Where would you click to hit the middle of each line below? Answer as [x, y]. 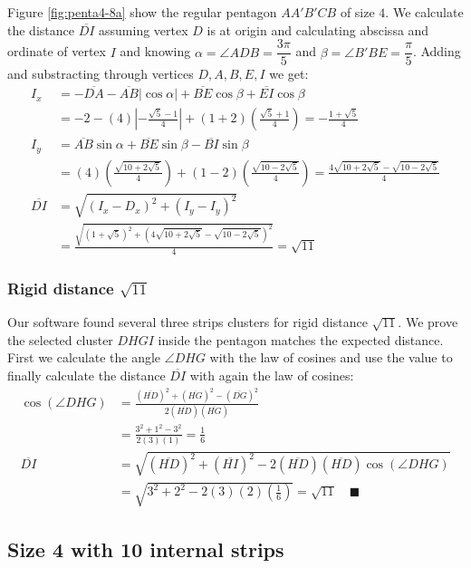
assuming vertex [144, 29]
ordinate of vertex [57, 51]
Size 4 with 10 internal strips [146, 549]
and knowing [155, 51]
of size [357, 12]
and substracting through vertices [101, 74]
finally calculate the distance [87, 375]
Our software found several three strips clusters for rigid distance [187, 322]
